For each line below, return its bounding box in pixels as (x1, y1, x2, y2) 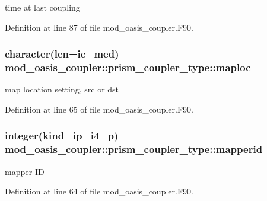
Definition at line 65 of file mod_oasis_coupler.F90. (5, 103, 193, 115)
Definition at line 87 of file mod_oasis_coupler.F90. (5, 21, 193, 33)
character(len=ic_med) (5, 46, 119, 61)
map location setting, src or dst (5, 83, 119, 95)
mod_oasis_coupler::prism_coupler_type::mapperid (5, 142, 263, 157)
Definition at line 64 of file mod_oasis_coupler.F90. (5, 185, 193, 197)
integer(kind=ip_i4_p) (5, 128, 119, 143)
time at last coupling (5, 1, 80, 13)
